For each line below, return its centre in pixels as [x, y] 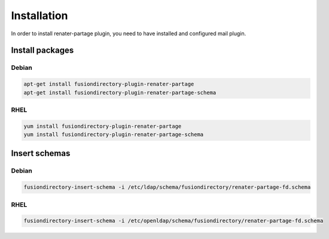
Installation [39, 16]
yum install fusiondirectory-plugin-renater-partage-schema [114, 135]
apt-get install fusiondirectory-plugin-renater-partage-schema [120, 92]
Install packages [42, 50]
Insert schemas [41, 153]
